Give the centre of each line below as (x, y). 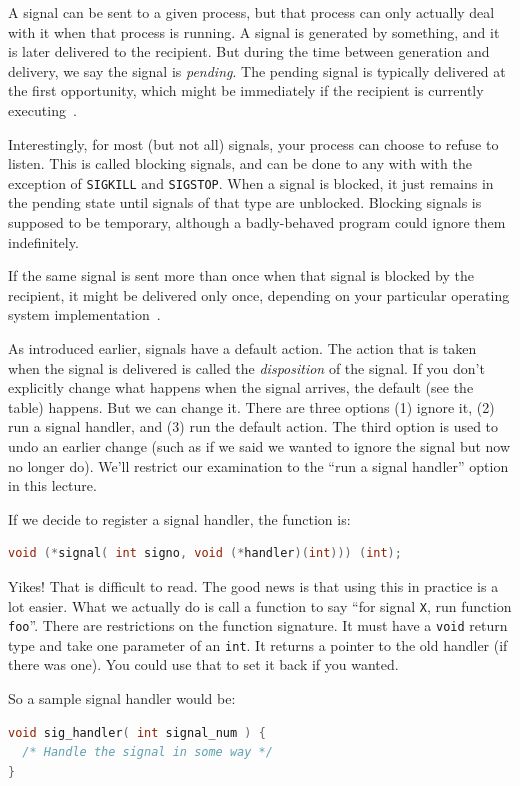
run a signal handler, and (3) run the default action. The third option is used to (253, 426)
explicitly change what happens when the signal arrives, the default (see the (241, 387)
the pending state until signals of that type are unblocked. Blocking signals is (245, 202)
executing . (42, 109)
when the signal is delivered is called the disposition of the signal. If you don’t (246, 367)
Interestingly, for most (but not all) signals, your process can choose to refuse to (253, 143)
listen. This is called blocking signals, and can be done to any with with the (240, 163)
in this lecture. (52, 485)
